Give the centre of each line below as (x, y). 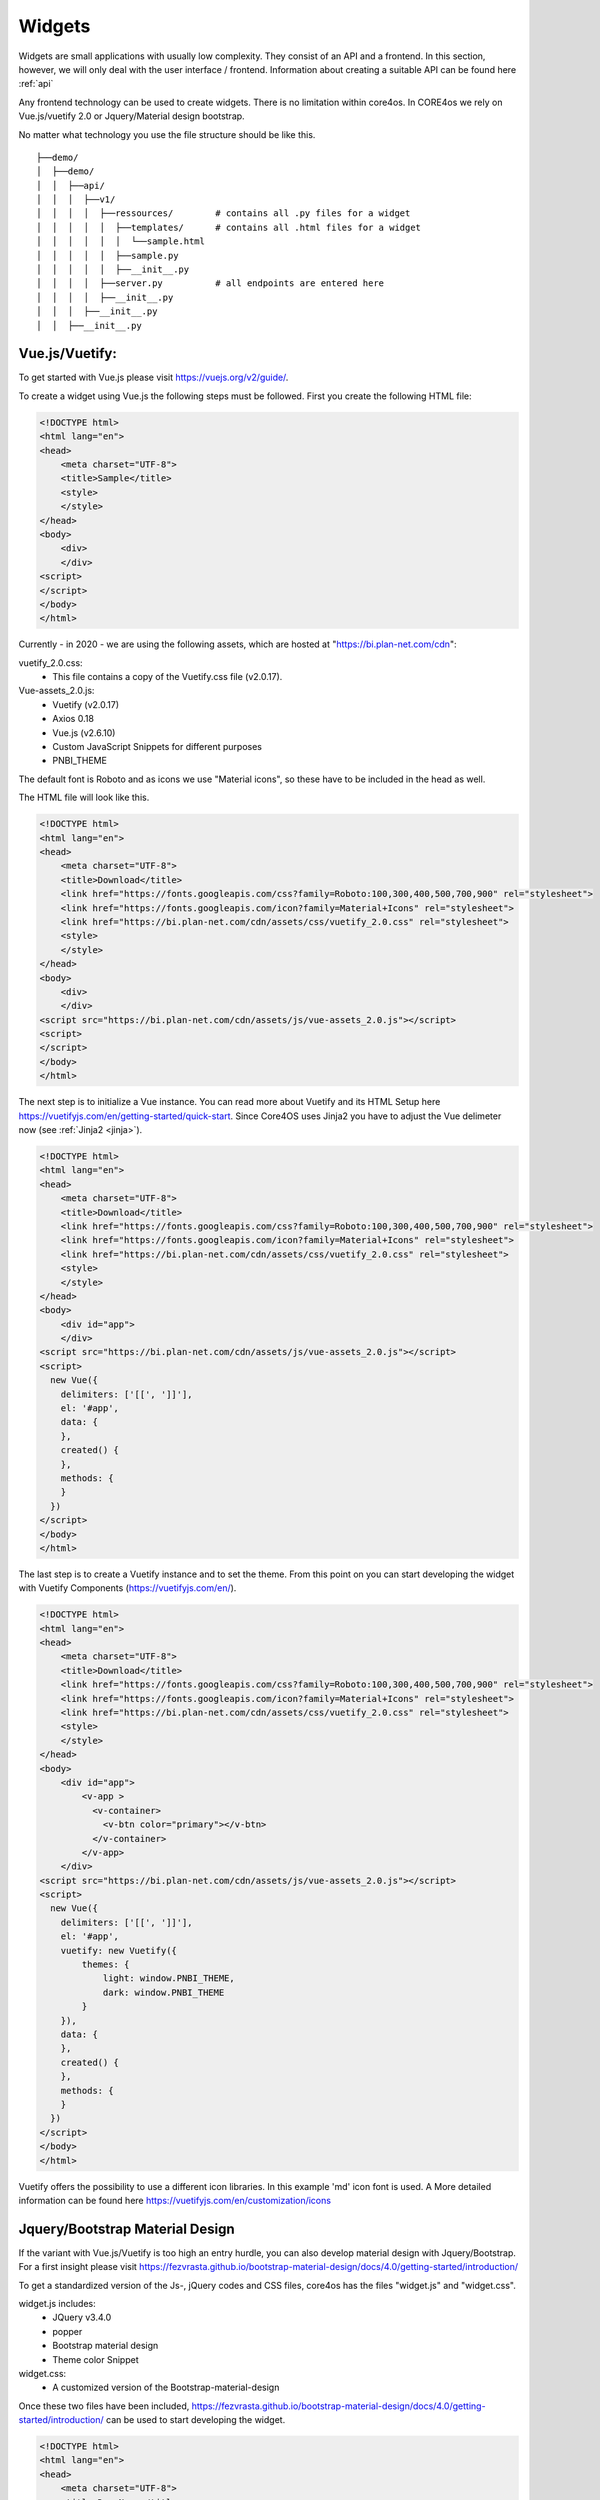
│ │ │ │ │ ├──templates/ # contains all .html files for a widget (229, 227)
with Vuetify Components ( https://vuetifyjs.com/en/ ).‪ (127, 1588)
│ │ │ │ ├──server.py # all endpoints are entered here (210, 283)
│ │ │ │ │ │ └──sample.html (120, 241)
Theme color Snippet (95, 2359)
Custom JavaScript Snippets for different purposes (157, 747)
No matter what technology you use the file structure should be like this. (167, 134)
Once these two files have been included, (104, 2406)
